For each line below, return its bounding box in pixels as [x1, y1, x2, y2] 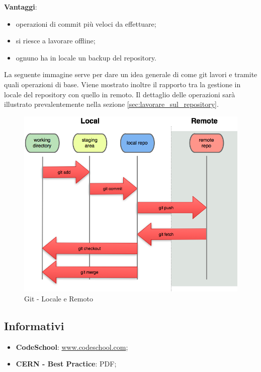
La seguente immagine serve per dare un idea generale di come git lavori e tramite [4, 69, 257, 80]
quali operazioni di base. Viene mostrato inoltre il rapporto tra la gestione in [4, 79, 241, 89]
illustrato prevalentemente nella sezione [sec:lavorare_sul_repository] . [4, 99, 219, 109]
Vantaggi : [4, 2, 37, 12]
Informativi [4, 318, 64, 333]
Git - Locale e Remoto [24, 293, 93, 303]
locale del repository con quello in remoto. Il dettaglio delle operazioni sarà [4, 89, 235, 99]
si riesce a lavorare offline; [16, 35, 96, 46]
